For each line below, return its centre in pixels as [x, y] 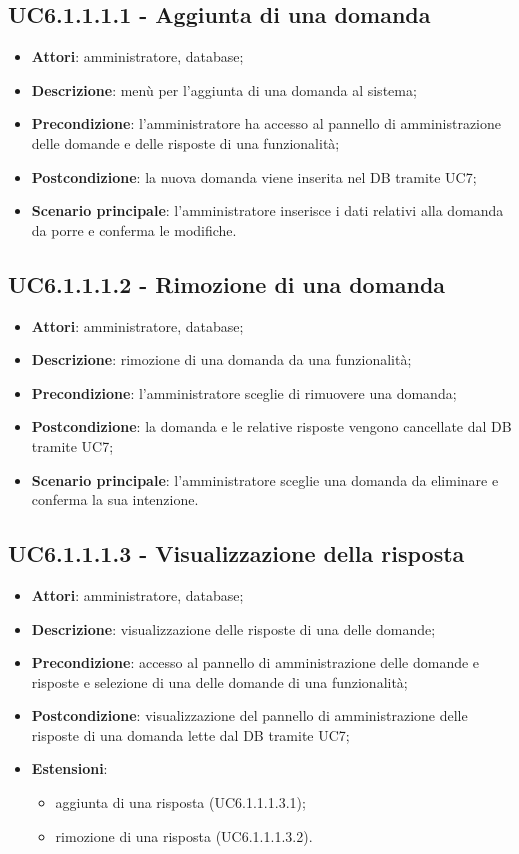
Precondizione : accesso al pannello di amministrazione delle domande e [255, 662]
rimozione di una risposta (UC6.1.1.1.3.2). [184, 835]
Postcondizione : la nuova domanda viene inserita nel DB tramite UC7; [254, 176]
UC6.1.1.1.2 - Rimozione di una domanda [227, 283]
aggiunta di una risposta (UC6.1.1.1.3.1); [180, 802]
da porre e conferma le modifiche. [134, 229]
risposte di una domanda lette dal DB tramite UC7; [190, 734]
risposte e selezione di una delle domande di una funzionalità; [219, 681]
